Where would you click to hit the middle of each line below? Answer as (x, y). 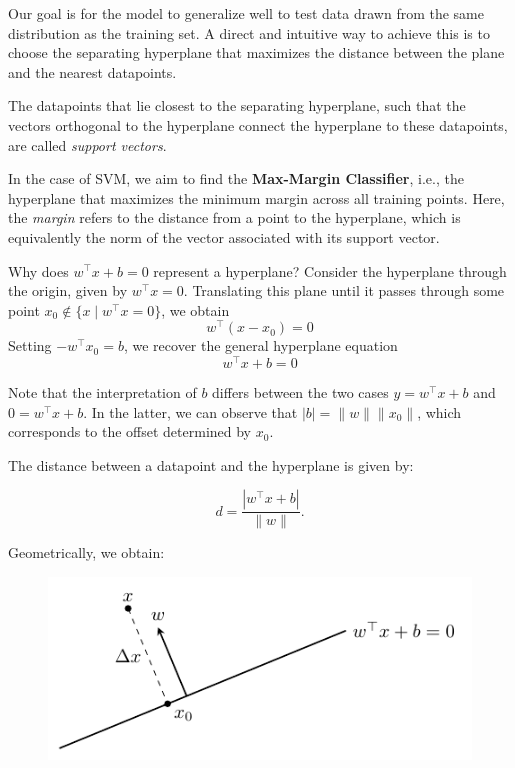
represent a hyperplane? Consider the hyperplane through (330, 270)
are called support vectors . (87, 144)
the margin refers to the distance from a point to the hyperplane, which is (234, 217)
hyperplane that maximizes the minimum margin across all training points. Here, (256, 197)
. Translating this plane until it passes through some (344, 290)
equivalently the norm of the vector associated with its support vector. (224, 236)
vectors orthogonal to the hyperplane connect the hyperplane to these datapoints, (258, 124)
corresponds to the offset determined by (129, 431)
